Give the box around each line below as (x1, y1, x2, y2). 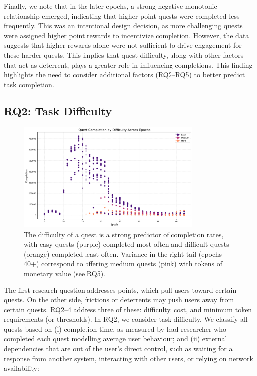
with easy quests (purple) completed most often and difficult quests (24, 239, 229, 249)
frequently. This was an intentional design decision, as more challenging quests (4, 20, 243, 31)
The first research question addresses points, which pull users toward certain (4, 284, 237, 295)
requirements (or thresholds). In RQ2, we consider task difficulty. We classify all (4, 314, 248, 324)
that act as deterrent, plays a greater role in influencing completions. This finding (4, 59, 253, 70)
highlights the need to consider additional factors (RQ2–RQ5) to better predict (4, 69, 245, 80)
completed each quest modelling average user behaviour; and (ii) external (4, 333, 227, 344)
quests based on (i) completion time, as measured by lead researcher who (4, 323, 227, 334)
